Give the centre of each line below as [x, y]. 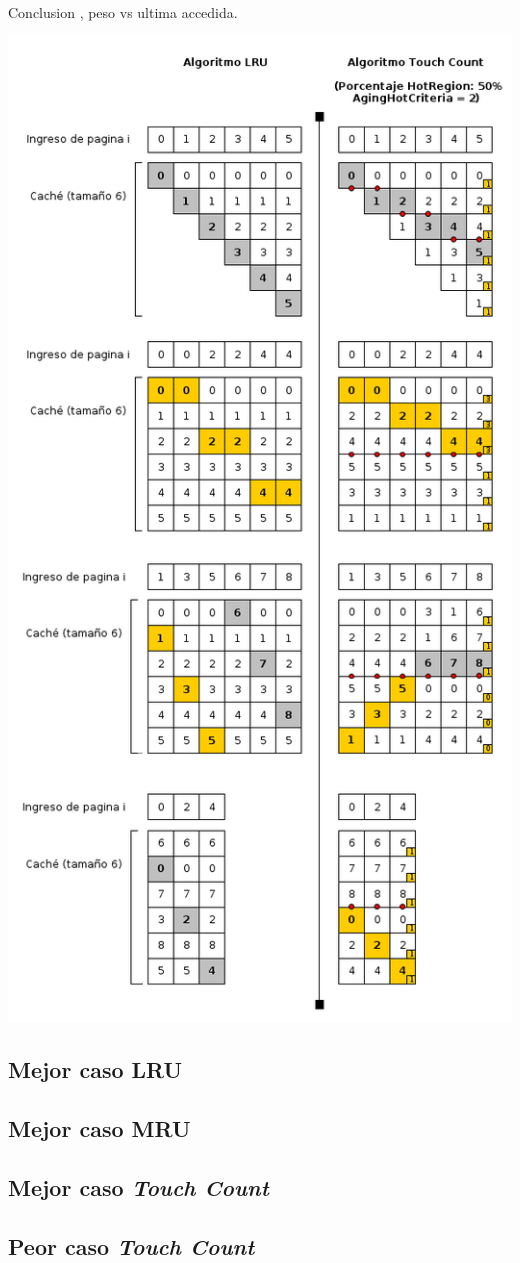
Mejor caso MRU [99, 1128]
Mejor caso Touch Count [138, 1187]
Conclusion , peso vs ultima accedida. [123, 12]
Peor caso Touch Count [131, 1245]
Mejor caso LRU [95, 1069]
